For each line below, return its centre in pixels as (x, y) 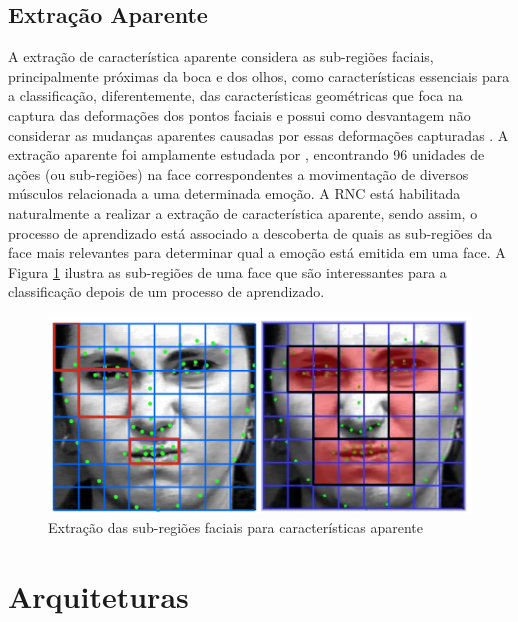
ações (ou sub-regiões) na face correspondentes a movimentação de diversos (238, 173)
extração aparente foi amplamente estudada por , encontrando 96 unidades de (246, 154)
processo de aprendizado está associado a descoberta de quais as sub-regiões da (250, 232)
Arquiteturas (98, 596)
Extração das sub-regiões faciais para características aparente (235, 527)
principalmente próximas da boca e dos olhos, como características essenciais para (259, 75)
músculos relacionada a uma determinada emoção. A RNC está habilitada (234, 193)
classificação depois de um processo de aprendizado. (166, 291)
